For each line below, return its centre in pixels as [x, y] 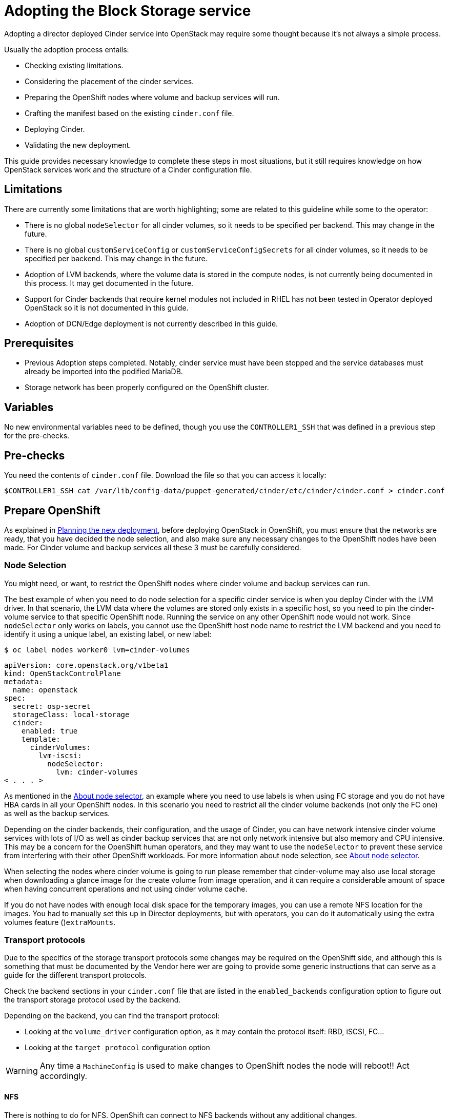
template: [41, 739]
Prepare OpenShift [53, 510]
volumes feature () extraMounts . [60, 922]
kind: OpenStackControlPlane [63, 673]
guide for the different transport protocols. [76, 975]
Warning [22, 1071]
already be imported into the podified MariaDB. [104, 372]
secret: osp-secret [52, 706]
